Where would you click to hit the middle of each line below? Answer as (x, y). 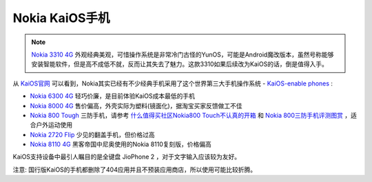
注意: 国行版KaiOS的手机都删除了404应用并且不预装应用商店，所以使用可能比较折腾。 (135, 170)
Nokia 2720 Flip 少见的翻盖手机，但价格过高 (92, 134)
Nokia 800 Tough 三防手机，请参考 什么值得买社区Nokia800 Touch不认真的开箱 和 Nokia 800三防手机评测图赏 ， (190, 115)
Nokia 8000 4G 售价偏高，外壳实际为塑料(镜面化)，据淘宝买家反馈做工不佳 (136, 105)
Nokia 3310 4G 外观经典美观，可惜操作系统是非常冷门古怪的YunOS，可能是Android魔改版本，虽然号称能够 (183, 54)
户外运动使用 (54, 125)
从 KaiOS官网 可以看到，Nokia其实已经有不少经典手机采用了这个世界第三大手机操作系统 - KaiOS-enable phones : (173, 83)
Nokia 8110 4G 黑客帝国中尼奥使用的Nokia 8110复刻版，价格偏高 (121, 144)
